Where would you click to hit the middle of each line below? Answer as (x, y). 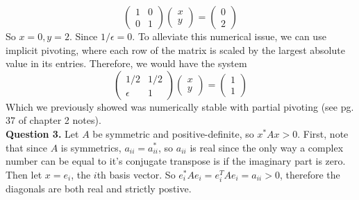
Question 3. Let (42, 133)
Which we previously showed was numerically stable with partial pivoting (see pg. (180, 106)
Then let (24, 174)
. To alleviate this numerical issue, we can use (229, 36)
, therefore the (310, 174)
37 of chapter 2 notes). (53, 120)
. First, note (323, 133)
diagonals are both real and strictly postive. (99, 188)
